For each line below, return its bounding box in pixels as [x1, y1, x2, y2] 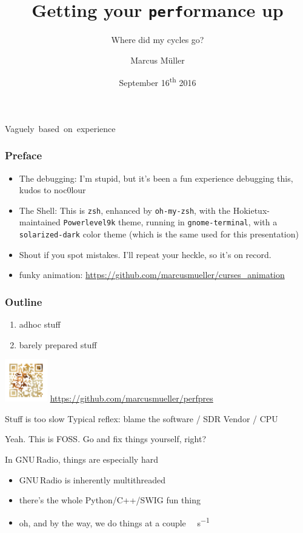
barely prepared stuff [19, 338, 97, 351]
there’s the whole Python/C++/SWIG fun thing [19, 494, 201, 506]
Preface [5, 148, 42, 163]
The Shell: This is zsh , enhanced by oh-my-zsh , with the [19, 204, 231, 216]
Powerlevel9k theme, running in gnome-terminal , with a [63, 216, 278, 228]
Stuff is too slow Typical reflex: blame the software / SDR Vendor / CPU [5, 412, 278, 425]
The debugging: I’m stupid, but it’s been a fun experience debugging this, [19, 171, 293, 184]
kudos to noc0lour [19, 184, 86, 196]
